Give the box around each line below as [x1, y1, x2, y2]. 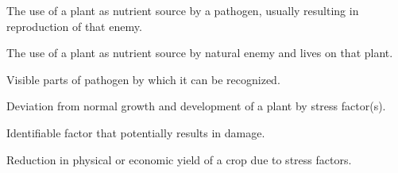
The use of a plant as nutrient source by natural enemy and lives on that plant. [6, 44, 393, 61]
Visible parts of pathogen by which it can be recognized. [6, 71, 280, 87]
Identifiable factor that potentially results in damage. [6, 124, 265, 140]
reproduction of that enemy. [6, 17, 142, 34]
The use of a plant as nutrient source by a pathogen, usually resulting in [6, 2, 359, 18]
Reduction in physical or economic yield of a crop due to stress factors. [6, 151, 352, 167]
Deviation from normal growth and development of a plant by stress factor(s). [6, 98, 386, 114]
